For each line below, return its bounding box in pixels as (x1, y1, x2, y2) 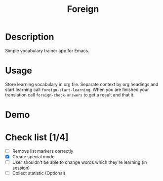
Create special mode (12, 154, 55, 160)
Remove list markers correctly (12, 148, 74, 154)
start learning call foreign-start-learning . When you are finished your (5, 87, 149, 92)
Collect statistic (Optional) (12, 170, 66, 176)
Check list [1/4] (5, 132, 69, 143)
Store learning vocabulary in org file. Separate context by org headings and (5, 81, 159, 87)
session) (12, 165, 30, 171)
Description (5, 31, 54, 43)
